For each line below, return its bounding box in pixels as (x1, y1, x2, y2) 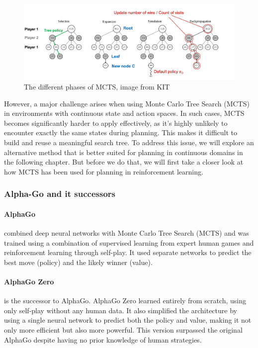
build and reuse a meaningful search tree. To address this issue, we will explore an (4, 137, 254, 148)
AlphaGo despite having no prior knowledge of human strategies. (4, 334, 202, 345)
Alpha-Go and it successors (4, 187, 115, 200)
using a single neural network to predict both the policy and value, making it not (4, 315, 252, 325)
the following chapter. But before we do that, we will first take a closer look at (4, 157, 244, 167)
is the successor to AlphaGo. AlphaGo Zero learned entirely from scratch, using (4, 295, 246, 306)
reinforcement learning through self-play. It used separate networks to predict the (4, 247, 252, 258)
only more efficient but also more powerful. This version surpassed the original (4, 325, 243, 335)
